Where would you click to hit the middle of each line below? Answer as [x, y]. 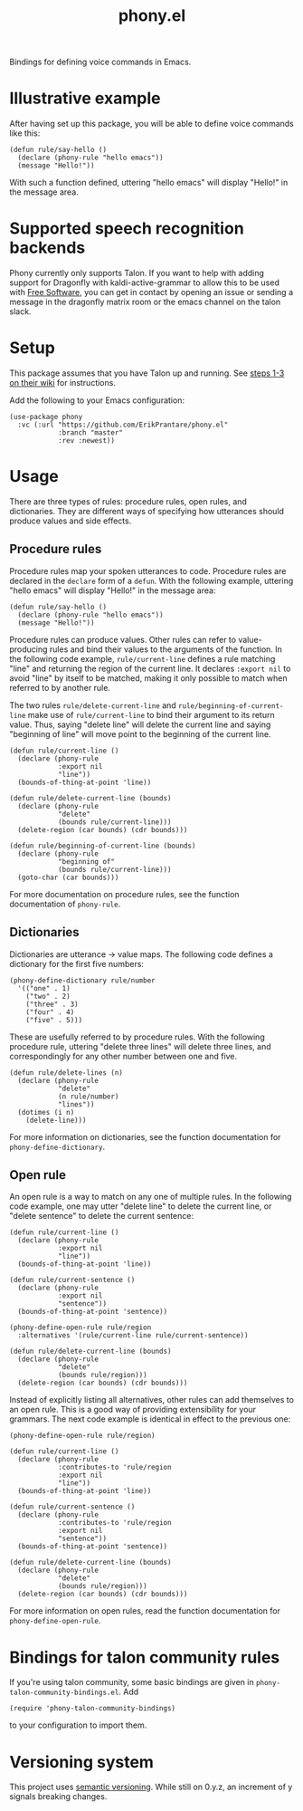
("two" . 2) [48, 996]
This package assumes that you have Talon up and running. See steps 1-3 [147, 373]
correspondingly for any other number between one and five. [123, 1056]
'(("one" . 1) [44, 988]
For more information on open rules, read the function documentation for [145, 1611]
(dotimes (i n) [46, 1112]
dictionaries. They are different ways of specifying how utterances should [147, 511]
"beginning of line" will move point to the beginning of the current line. [140, 733]
